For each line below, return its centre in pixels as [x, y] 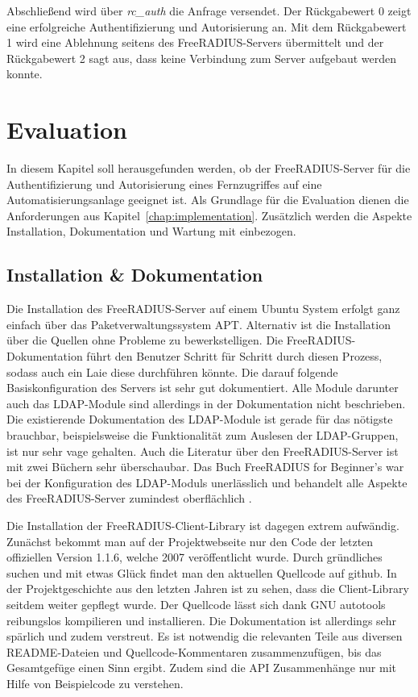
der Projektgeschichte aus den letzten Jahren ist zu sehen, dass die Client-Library [208, 588]
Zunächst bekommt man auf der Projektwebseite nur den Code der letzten [190, 541]
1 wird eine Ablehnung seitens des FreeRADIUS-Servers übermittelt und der [195, 42]
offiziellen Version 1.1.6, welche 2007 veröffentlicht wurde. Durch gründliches [195, 557]
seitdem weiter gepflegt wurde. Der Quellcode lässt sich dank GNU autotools [196, 604]
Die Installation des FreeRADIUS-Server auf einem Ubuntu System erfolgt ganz [203, 309]
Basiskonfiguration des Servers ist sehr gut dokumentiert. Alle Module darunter [203, 388]
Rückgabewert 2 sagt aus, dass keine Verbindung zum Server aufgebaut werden [202, 58]
